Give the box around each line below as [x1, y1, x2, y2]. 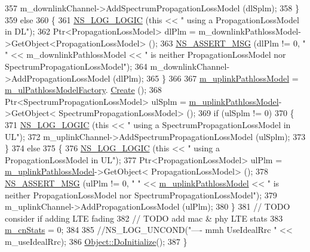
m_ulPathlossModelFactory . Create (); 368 [5, 83, 162, 96]
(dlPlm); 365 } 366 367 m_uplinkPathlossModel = [113, 71, 299, 84]
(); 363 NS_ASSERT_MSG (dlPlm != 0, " [149, 36, 306, 49]
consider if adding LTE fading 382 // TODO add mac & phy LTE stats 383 [5, 211, 283, 224]
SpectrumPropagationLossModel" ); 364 [5, 60, 148, 72]
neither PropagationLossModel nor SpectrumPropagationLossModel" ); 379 [5, 188, 277, 201]
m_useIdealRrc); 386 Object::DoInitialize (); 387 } [5, 235, 188, 247]
